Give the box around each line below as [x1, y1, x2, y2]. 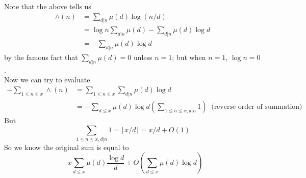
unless [133, 52, 152, 63]
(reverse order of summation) [211, 103, 302, 110]
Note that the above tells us [4, 1, 91, 11]
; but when [172, 52, 206, 63]
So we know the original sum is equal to [4, 141, 129, 152]
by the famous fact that [4, 52, 78, 63]
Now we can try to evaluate [4, 74, 90, 85]
